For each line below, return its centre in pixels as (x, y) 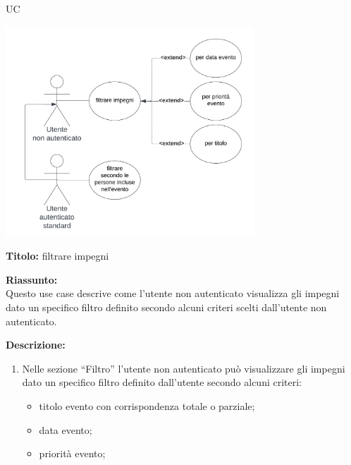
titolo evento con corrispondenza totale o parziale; (147, 405)
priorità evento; (72, 453)
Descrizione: (36, 345)
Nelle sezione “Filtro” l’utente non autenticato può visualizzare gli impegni (184, 368)
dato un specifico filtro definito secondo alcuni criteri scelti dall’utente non (166, 307)
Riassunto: (32, 279)
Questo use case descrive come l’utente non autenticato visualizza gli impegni (173, 293)
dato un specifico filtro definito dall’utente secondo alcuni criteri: (162, 382)
